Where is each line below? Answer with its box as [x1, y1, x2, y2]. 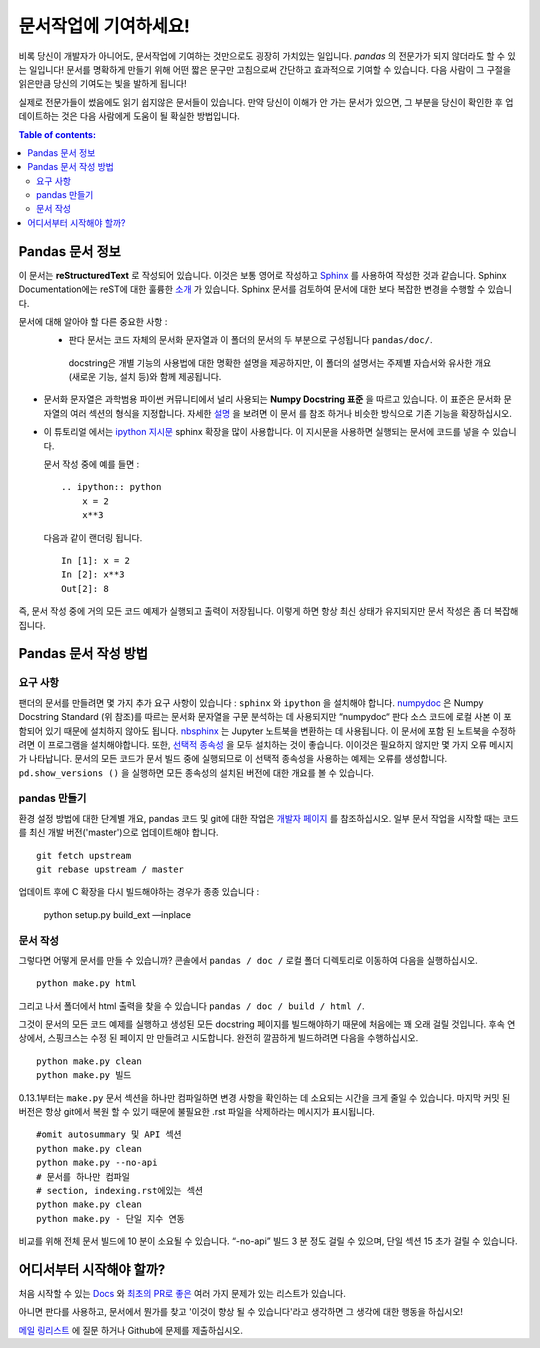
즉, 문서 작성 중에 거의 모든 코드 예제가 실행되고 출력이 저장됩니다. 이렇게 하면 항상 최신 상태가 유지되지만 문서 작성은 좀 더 [18, 605, 492, 617]
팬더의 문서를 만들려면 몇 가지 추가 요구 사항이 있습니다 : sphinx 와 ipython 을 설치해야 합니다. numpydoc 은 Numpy [18, 696, 484, 709]
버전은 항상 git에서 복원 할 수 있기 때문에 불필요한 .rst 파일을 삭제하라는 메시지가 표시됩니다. [18, 1106, 375, 1118]
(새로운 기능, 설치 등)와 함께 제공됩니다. [68, 371, 222, 383]
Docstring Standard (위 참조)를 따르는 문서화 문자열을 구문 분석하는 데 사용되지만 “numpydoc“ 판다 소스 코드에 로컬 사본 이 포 [18, 711, 512, 723]
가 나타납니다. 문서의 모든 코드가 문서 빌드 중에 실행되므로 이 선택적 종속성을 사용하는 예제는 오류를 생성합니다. [18, 753, 448, 765]
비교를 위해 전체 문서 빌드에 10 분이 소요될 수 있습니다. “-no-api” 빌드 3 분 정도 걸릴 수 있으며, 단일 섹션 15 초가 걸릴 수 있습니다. [18, 1235, 518, 1247]
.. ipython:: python [61, 481, 162, 493]
